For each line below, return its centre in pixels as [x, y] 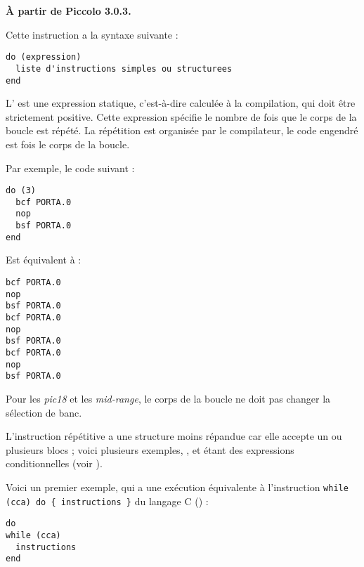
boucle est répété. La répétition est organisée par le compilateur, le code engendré [182, 130]
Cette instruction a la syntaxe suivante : [92, 34]
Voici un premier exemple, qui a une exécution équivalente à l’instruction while [177, 487]
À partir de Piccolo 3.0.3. [69, 11]
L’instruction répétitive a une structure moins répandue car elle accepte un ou [174, 436]
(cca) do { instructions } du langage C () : [107, 501]
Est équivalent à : [44, 260]
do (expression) [44, 57]
